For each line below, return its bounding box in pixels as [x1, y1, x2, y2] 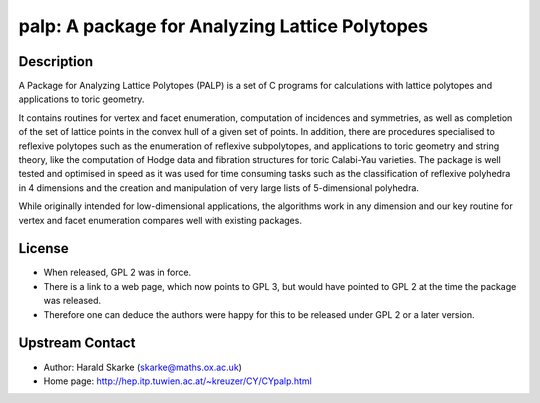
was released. [43, 295, 102, 307]
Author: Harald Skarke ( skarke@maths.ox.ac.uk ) [43, 361, 242, 373]
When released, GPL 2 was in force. [43, 266, 192, 279]
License [18, 240, 69, 257]
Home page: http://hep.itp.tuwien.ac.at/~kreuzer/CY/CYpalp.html [43, 375, 312, 387]
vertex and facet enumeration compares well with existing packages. [18, 214, 302, 226]
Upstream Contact [18, 335, 136, 352]
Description [18, 53, 94, 70]
